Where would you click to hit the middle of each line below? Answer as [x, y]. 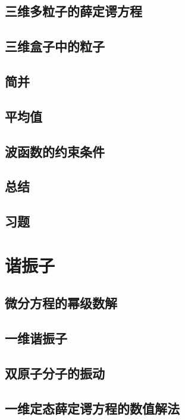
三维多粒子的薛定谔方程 [73, 11]
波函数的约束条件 [55, 151]
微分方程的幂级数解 [61, 303]
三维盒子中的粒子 [55, 46]
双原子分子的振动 [55, 373]
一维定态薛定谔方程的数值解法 [92, 408]
